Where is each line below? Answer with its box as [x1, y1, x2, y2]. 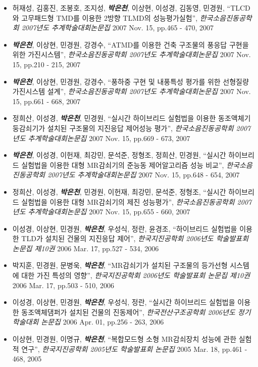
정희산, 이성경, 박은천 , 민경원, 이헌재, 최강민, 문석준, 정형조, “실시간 [12, 186, 226, 197]
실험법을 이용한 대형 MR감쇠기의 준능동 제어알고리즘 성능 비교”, [21, 159, 224, 170]
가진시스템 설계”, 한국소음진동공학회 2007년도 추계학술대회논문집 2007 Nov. [12, 86, 251, 97]
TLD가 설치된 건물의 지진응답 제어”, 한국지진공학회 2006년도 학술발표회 [21, 233, 249, 244]
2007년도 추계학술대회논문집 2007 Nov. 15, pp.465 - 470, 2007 [21, 22, 214, 33]
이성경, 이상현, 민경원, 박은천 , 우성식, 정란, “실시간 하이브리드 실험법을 [12, 297, 235, 307]
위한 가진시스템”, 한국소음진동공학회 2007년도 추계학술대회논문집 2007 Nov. [12, 49, 251, 60]
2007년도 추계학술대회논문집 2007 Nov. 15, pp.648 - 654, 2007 [47, 169, 240, 180]
